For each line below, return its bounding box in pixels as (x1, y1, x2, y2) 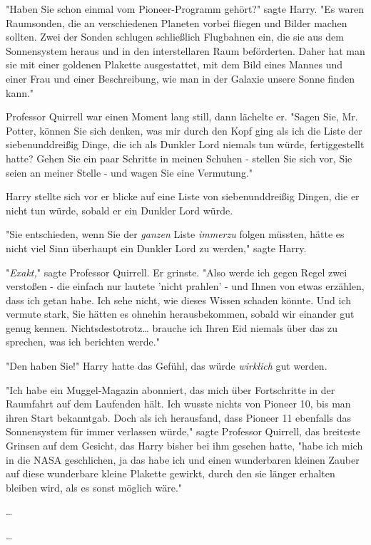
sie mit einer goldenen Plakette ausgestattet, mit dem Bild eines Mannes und (6, 57, 343, 72)
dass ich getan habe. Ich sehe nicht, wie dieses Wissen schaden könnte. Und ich (6, 292, 351, 307)
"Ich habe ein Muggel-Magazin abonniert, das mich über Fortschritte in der (6, 382, 335, 397)
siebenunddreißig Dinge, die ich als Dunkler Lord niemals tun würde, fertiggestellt (6, 137, 365, 152)
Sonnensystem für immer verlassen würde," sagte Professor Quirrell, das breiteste (6, 424, 360, 439)
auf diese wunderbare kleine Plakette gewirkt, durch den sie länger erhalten (6, 466, 335, 481)
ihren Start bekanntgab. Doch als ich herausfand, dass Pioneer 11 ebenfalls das (6, 410, 352, 425)
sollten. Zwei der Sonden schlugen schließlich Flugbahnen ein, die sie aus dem (6, 29, 344, 44)
